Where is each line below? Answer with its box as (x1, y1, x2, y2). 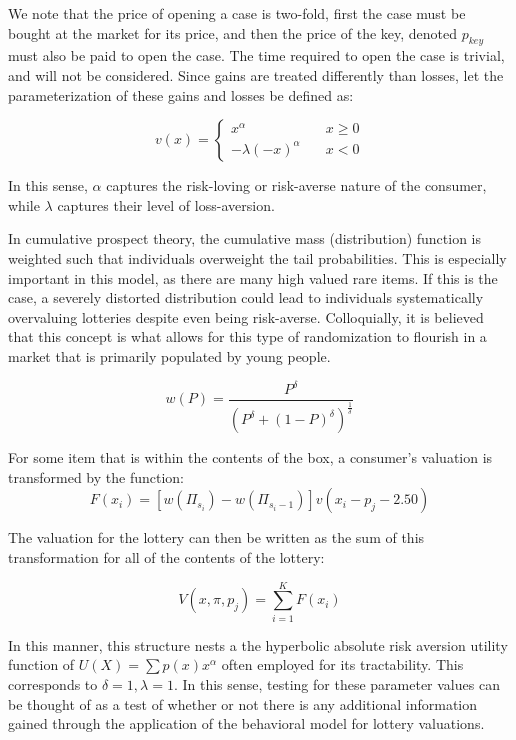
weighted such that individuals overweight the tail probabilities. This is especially (8, 247, 507, 268)
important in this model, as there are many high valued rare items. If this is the (8, 267, 498, 288)
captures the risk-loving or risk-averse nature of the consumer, (106, 175, 487, 196)
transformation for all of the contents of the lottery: (8, 547, 325, 568)
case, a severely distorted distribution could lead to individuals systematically (8, 287, 484, 308)
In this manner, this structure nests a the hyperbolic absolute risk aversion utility (8, 634, 508, 655)
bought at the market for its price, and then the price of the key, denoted (8, 22, 458, 43)
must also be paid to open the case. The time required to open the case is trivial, (8, 45, 505, 66)
